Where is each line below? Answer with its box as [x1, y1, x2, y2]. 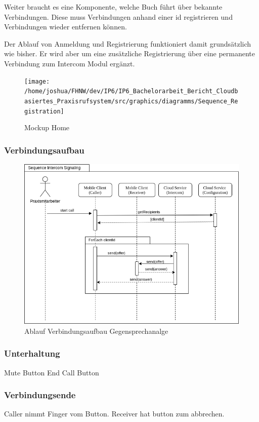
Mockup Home [24, 122, 70, 133]
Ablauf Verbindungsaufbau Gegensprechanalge [24, 325, 168, 336]
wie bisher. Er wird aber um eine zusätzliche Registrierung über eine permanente [4, 48, 255, 59]
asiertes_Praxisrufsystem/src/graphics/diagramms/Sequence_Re [24, 97, 238, 105]
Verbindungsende [4, 389, 76, 401]
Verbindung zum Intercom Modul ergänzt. [4, 58, 135, 68]
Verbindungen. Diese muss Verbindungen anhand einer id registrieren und [4, 11, 233, 22]
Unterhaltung [4, 347, 60, 360]
